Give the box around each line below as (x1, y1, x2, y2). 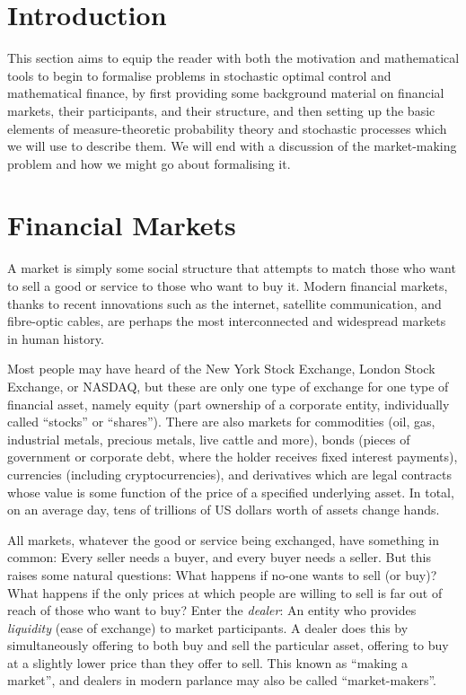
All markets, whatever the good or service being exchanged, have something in (7, 530, 440, 549)
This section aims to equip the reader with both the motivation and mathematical (7, 48, 460, 67)
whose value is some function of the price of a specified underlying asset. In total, (7, 482, 454, 501)
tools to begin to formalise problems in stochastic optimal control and (7, 66, 391, 84)
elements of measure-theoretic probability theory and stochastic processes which (7, 119, 447, 137)
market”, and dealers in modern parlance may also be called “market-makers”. (7, 671, 436, 690)
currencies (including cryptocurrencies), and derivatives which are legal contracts (7, 464, 452, 483)
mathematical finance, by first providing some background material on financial (7, 84, 444, 102)
